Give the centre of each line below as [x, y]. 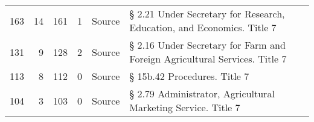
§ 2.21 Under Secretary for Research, [207, 14]
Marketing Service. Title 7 [185, 107]
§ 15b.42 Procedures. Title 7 [189, 76]
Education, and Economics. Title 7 [203, 27]
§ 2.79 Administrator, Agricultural [202, 93]
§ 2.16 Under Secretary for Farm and [207, 45]
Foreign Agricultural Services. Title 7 [208, 59]
